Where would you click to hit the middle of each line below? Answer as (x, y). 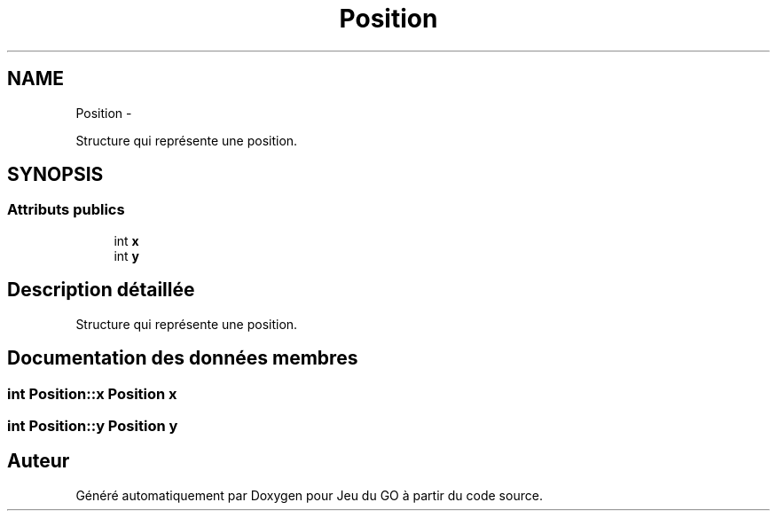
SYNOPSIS (55, 175)
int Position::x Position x (92, 393)
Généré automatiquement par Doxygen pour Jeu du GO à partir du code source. (309, 495)
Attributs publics (66, 210)
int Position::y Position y (93, 425)
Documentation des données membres (183, 358)
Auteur (39, 461)
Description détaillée (101, 290)
